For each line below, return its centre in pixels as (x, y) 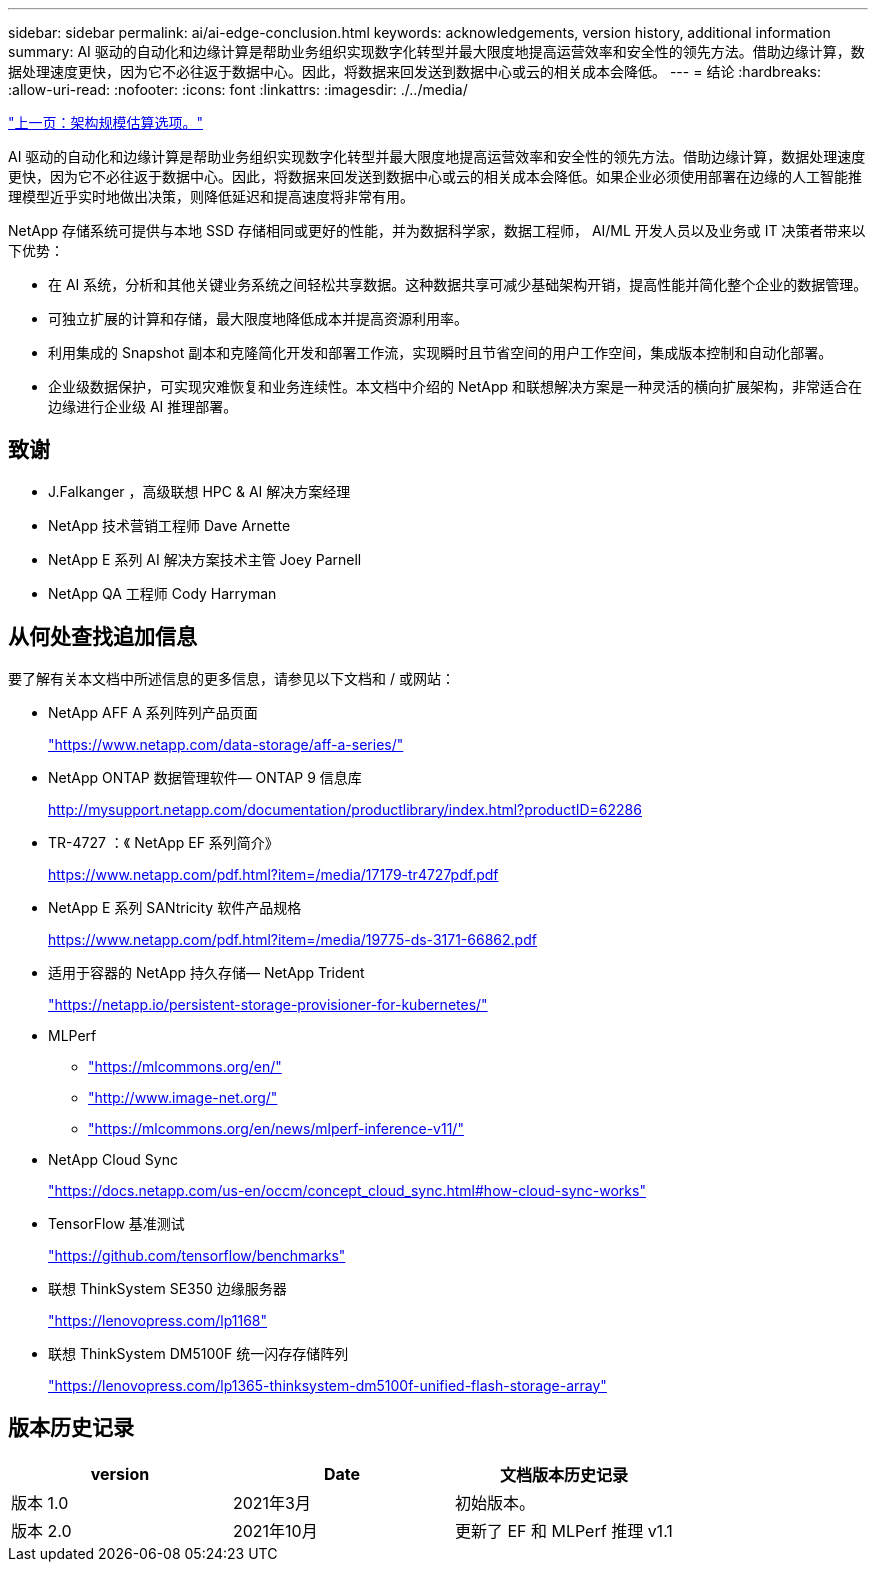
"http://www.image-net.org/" (183, 1097)
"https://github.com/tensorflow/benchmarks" (197, 1255)
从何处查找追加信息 (102, 637)
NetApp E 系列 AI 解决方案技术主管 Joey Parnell (205, 559)
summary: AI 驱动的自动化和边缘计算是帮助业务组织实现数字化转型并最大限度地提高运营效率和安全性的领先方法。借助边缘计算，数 (436, 51)
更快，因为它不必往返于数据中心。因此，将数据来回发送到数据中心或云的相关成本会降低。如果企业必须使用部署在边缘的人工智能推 (435, 176)
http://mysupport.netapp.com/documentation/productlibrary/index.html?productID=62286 (345, 809)
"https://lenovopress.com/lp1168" (158, 1320)
